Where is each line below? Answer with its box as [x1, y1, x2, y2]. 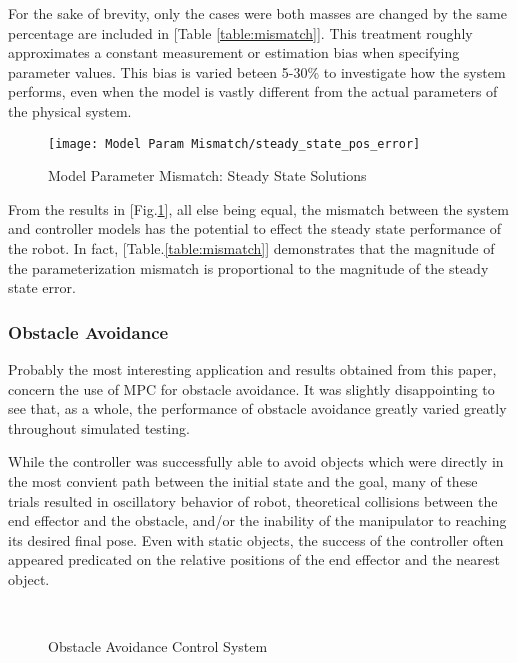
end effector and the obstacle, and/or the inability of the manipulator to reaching [8, 510, 507, 531]
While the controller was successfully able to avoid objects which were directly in [8, 451, 504, 472]
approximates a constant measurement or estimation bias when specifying [8, 42, 460, 63]
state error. [8, 277, 76, 298]
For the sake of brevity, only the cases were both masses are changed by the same [8, 3, 507, 23]
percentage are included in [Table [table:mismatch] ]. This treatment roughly [8, 22, 473, 43]
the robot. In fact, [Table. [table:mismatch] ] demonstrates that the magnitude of [8, 238, 495, 258]
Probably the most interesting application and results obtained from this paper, [8, 359, 497, 379]
